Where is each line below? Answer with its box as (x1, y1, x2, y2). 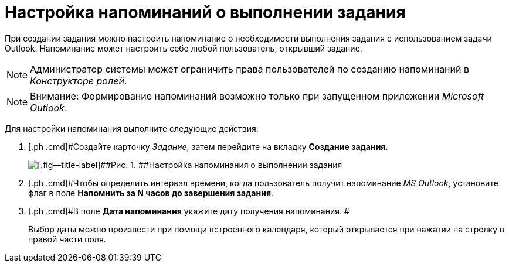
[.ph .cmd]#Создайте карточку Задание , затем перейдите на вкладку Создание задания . (28, 141, 388, 152)
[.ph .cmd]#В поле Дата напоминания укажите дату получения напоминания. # (28, 206, 349, 216)
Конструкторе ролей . (30, 74, 127, 87)
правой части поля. (28, 234, 106, 244)
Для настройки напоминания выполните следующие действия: (5, 123, 259, 133)
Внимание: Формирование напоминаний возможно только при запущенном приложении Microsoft (30, 90, 484, 102)
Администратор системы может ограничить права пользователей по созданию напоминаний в (30, 63, 469, 75)
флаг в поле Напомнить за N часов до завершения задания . (28, 187, 274, 198)
